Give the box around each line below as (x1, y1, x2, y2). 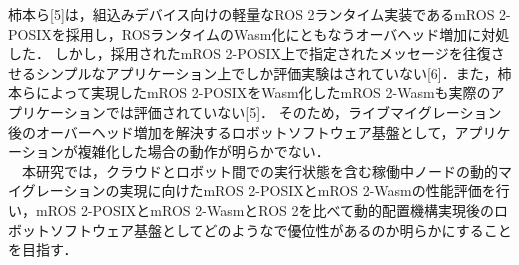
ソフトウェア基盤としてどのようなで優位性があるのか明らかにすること (49, 219, 512, 240)
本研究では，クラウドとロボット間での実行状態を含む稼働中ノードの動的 (21, 160, 498, 181)
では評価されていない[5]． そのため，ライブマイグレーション (105, 101, 502, 122)
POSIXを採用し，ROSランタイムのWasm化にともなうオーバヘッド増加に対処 (8, 23, 510, 44)
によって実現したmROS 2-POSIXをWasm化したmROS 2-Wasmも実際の (35, 82, 491, 103)
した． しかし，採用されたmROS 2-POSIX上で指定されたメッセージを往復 (8, 43, 491, 64)
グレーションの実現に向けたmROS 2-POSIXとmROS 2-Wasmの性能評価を (21, 180, 496, 201)
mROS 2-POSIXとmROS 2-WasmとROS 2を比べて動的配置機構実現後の (35, 199, 495, 220)
